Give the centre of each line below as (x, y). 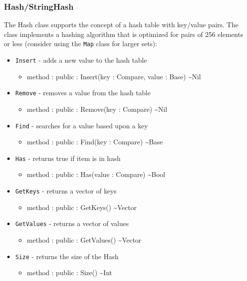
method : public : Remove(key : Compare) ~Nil (97, 109)
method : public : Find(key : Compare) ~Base (95, 142)
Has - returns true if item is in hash (68, 158)
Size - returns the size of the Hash (67, 256)
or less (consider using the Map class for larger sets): (81, 44)
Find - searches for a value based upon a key (82, 125)
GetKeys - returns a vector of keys (66, 191)
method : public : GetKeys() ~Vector (82, 207)
